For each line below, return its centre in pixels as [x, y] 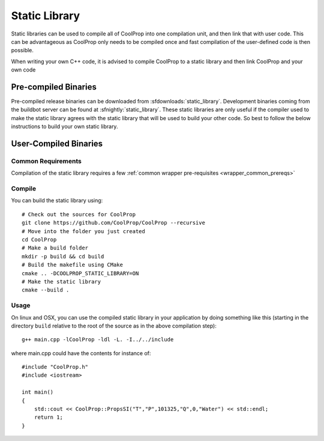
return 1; [48, 417]
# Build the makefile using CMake [72, 265]
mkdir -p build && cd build [63, 256]
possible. [22, 50]
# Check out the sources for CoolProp [79, 214]
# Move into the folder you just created [83, 231]
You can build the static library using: [57, 201]
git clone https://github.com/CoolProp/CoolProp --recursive [113, 223]
